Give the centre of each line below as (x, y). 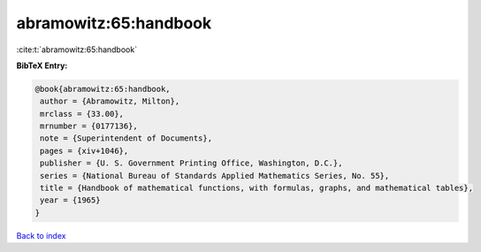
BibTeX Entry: (42, 65)
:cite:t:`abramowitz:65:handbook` (76, 50)
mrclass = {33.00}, (82, 114)
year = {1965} (70, 200)
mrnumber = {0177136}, (89, 126)
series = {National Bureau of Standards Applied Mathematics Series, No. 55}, (215, 176)
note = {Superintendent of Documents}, (126, 138)
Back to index (41, 235)
